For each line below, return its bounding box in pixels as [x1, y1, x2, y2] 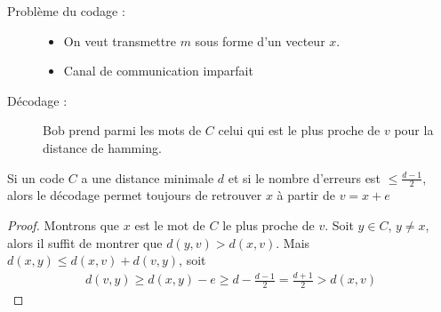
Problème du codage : [7, 2, 125, 20]
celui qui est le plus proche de [218, 121, 381, 140]
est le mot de [134, 215, 205, 234]
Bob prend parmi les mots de [43, 121, 202, 140]
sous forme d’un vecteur [195, 31, 325, 50]
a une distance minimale [81, 168, 214, 187]
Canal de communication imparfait [63, 61, 253, 80]
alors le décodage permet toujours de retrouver [7, 186, 262, 204]
